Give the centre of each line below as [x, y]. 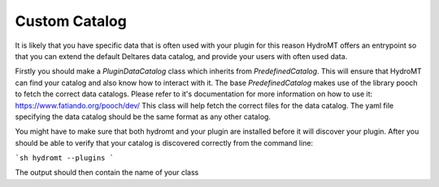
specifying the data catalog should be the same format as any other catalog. [143, 117]
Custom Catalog [71, 21]
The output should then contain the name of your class [107, 172]
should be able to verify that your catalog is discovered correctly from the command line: [164, 142]
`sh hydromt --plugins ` [64, 158]
